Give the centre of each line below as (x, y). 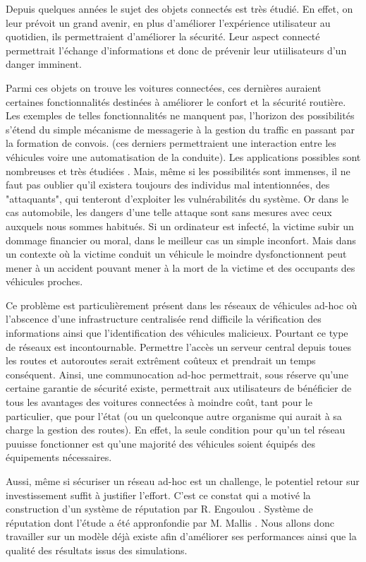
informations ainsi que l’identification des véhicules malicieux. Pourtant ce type (177, 333)
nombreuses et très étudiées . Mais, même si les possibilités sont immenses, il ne (178, 171)
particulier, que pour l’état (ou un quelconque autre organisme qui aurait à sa (174, 415)
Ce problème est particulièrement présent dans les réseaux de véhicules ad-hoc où (182, 305)
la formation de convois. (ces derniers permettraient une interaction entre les (171, 143)
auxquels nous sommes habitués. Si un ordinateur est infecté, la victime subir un (180, 226)
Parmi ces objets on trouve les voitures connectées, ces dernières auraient (164, 87)
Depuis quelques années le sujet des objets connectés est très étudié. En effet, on (179, 8)
